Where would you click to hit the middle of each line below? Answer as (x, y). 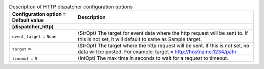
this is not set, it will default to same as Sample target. (140, 39)
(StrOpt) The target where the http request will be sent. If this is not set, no (163, 46)
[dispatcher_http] (33, 27)
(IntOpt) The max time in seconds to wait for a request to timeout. (153, 58)
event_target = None (34, 36)
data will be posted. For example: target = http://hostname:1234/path (157, 52)
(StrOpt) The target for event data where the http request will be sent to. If (163, 33)
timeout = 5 (25, 58)
